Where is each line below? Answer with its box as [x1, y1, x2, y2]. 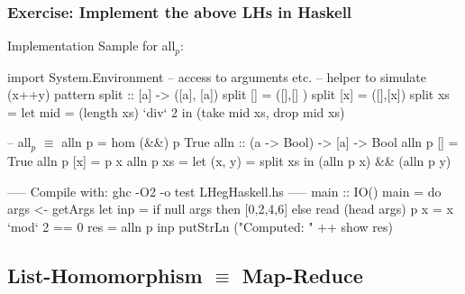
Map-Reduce [242, 261, 363, 289]
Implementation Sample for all [7, 36, 176, 55]
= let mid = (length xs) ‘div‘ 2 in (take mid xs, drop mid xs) [7, 102, 345, 121]
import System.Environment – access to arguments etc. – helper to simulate [7, 67, 427, 86]
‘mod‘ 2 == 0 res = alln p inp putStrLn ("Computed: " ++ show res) [7, 216, 393, 235]
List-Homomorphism [7, 261, 203, 289]
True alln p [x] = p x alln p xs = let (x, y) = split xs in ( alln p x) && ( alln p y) [7, 151, 451, 170]
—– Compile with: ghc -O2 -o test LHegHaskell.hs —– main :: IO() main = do [7, 181, 442, 200]
